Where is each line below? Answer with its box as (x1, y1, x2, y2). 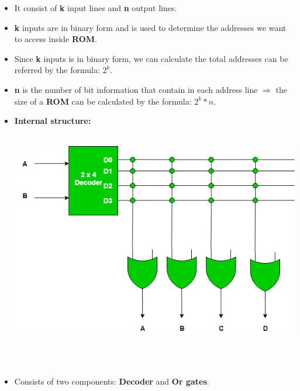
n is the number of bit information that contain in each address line (14, 83, 258, 95)
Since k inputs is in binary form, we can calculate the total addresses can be (14, 52, 288, 64)
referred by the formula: (14, 64, 100, 76)
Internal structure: (14, 115, 91, 127)
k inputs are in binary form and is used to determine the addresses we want (14, 21, 287, 33)
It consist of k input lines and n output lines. (14, 2, 177, 13)
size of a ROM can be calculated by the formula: (14, 95, 192, 107)
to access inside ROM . (14, 33, 97, 45)
